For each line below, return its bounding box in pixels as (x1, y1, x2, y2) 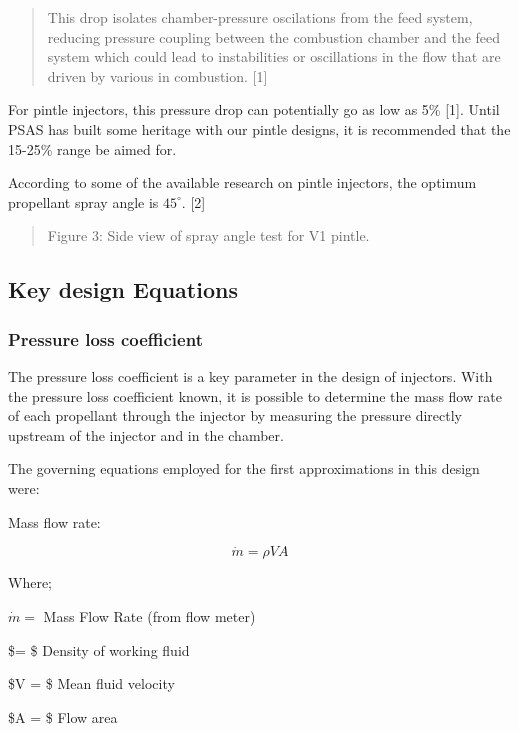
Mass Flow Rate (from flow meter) (43, 605, 256, 626)
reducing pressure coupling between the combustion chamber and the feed (47, 26, 501, 47)
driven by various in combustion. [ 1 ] (47, 65, 268, 86)
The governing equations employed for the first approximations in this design (8, 458, 480, 479)
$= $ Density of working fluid (8, 639, 190, 660)
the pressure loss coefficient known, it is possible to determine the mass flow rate (8, 385, 502, 406)
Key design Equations (8, 274, 238, 305)
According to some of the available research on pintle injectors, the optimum (8, 172, 477, 193)
